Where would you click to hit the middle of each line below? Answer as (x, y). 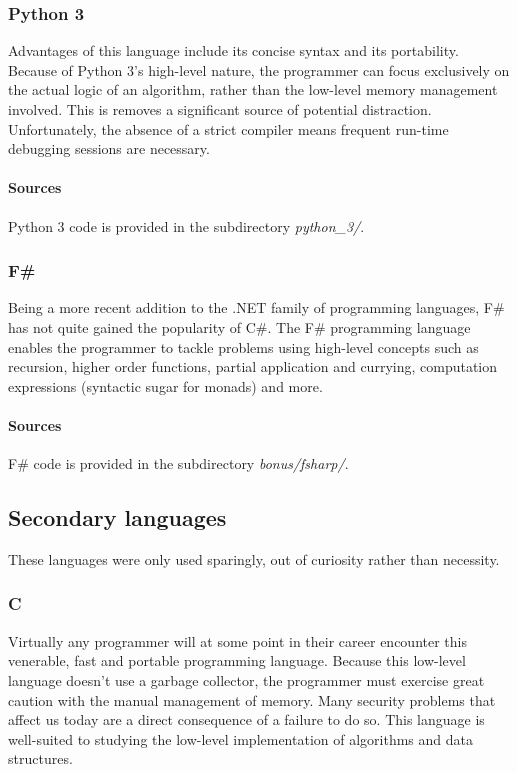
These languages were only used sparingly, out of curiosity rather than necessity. (254, 558)
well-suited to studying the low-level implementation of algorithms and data (240, 738)
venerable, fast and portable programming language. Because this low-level (237, 660)
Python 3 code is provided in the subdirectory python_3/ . (186, 225)
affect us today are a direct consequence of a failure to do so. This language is (246, 719)
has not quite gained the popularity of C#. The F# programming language (239, 326)
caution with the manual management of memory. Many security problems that (252, 699)
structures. (40, 758)
